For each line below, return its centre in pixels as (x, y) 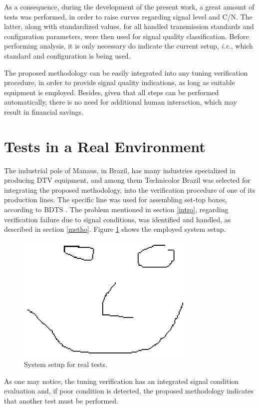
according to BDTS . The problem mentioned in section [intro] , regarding (116, 210)
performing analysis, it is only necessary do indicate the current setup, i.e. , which (129, 46)
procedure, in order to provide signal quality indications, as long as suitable (120, 82)
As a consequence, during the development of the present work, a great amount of (129, 7)
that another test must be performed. (61, 400)
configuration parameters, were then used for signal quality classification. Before (127, 36)
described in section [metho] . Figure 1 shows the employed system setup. (115, 229)
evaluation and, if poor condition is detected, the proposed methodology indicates (129, 391)
